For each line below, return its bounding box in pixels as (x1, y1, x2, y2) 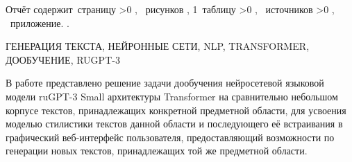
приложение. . (10, 15, 69, 30)
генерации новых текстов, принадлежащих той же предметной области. (6, 143, 308, 158)
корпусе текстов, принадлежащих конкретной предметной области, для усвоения (6, 102, 346, 117)
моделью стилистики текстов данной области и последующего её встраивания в (6, 116, 343, 131)
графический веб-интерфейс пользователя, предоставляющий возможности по (6, 129, 335, 144)
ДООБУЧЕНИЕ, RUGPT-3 (6, 52, 120, 66)
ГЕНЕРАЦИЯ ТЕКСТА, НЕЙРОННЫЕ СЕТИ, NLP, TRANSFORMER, (6, 39, 310, 53)
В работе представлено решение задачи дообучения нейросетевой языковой (6, 75, 324, 90)
